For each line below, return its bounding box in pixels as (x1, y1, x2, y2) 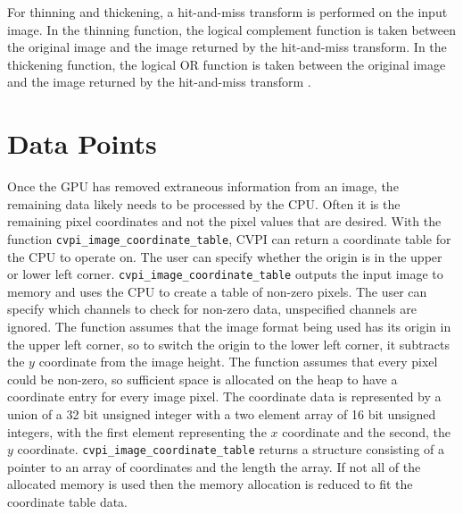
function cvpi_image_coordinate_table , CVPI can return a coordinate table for (7, 229, 451, 248)
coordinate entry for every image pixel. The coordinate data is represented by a (7, 387, 442, 406)
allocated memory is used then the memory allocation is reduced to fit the (7, 475, 413, 493)
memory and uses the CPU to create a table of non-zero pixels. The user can (7, 282, 427, 300)
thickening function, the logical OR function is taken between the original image (7, 55, 446, 73)
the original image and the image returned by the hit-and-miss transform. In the (7, 38, 447, 56)
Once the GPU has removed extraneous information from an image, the (7, 177, 399, 196)
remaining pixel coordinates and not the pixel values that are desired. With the (7, 212, 442, 231)
